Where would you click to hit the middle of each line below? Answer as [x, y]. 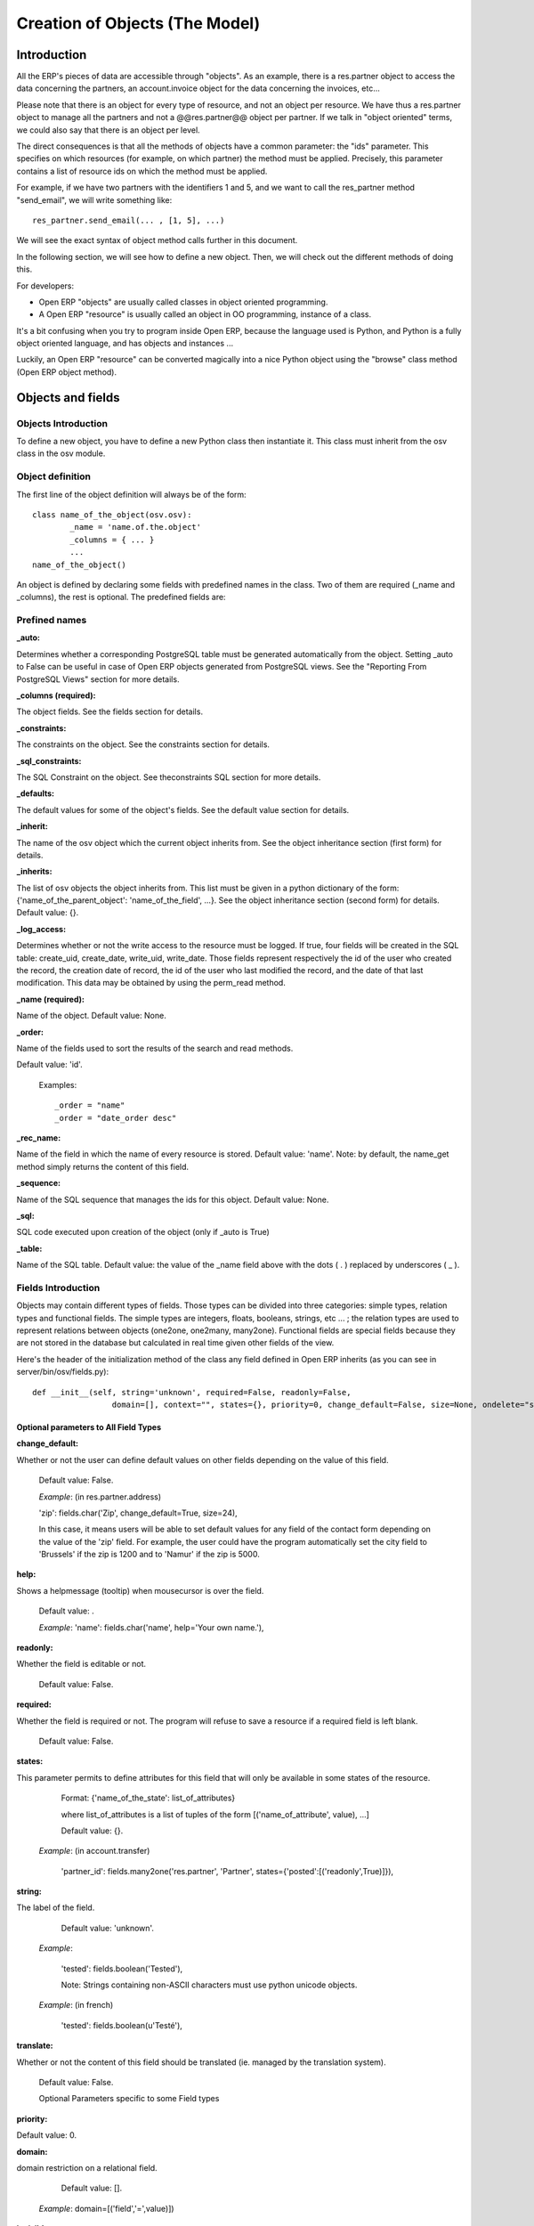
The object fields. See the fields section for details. [110, 711]
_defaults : [36, 793]
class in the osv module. [61, 453]
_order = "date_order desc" [116, 1118]
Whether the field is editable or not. [81, 1664]
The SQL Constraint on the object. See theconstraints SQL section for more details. [169, 777]
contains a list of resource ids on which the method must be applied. [142, 171]
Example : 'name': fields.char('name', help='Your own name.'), [151, 1627]
